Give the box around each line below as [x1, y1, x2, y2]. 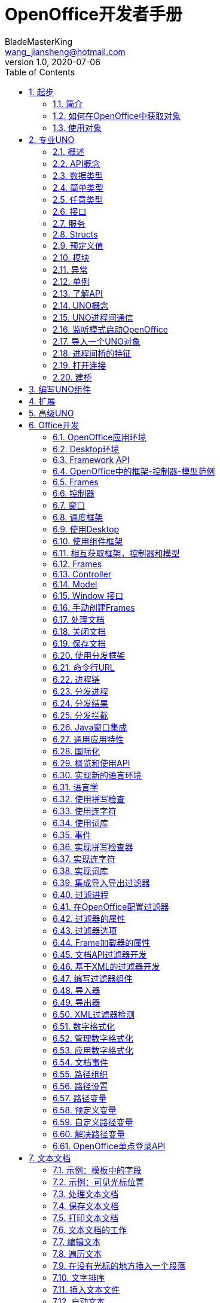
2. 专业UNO [29, 134, 75, 145]
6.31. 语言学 [53, 781, 99, 792]
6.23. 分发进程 [53, 686, 109, 696]
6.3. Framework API [53, 454, 130, 465]
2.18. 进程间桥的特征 [53, 348, 132, 358]
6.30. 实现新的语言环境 [53, 769, 142, 780]
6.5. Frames [53, 476, 99, 487]
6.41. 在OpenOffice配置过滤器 [53, 901, 169, 912]
